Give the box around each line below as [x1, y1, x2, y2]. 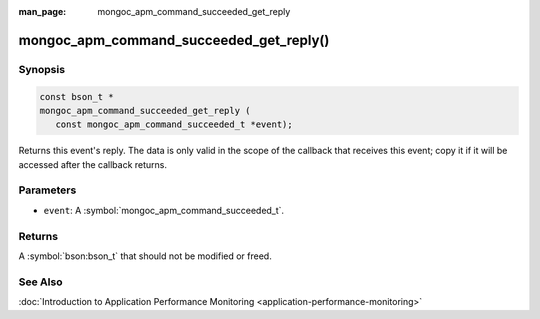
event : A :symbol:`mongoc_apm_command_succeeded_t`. [43, 204, 285, 216]
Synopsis [18, 62, 65, 76]
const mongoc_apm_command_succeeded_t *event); [55, 119, 294, 130]
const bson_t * [39, 91, 114, 102]
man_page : [18, 6, 67, 17]
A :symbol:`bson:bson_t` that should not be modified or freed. [18, 250, 272, 262]
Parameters [18, 183, 77, 197]
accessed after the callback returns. [18, 158, 168, 170]
